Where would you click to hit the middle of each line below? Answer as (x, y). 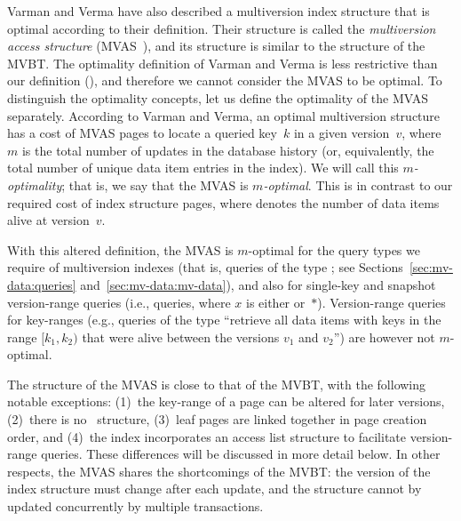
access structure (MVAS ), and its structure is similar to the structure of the (216, 46)
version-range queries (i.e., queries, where (119, 302)
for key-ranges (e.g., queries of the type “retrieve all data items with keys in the (224, 320)
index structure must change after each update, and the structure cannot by (215, 489)
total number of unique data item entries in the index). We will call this (203, 168)
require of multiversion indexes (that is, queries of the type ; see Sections (205, 267)
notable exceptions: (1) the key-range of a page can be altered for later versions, (226, 401)
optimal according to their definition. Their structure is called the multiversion (222, 28)
